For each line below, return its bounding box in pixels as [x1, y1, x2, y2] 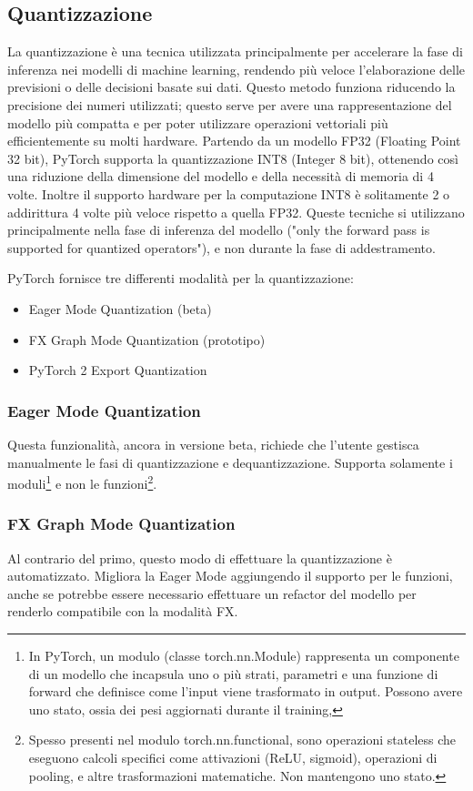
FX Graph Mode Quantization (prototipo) [28, 330, 266, 349]
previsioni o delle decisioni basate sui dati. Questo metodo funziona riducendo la [7, 77, 456, 96]
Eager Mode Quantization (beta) [28, 299, 212, 318]
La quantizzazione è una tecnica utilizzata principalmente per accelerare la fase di [7, 42, 463, 61]
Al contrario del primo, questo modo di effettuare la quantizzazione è [7, 548, 392, 567]
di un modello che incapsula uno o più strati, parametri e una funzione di [28, 664, 438, 683]
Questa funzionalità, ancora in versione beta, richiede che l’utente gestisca [7, 434, 419, 453]
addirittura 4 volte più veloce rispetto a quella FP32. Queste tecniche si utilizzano [7, 202, 465, 221]
